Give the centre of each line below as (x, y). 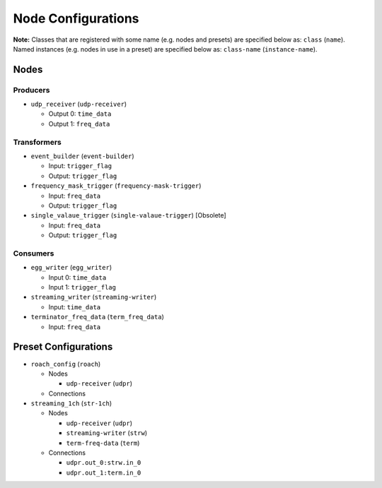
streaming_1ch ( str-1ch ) (71, 403)
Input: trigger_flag (80, 166)
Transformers (37, 142)
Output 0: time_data (80, 114)
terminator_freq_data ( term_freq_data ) (97, 317)
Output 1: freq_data (79, 124)
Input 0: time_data (77, 277)
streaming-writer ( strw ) (107, 433)
